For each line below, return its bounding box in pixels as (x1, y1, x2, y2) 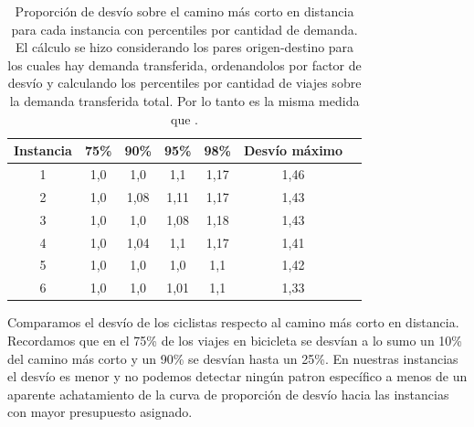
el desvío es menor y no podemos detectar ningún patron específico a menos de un (7, 367, 468, 386)
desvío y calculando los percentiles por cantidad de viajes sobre (7, 73, 362, 92)
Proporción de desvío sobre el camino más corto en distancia (15, 2, 354, 20)
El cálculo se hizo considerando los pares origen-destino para (15, 37, 354, 57)
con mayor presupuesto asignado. (7, 402, 193, 422)
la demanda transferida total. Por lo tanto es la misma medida (9, 91, 360, 110)
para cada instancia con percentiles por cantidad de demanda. (11, 19, 358, 38)
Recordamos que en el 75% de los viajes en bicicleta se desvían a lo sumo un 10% (7, 330, 463, 349)
